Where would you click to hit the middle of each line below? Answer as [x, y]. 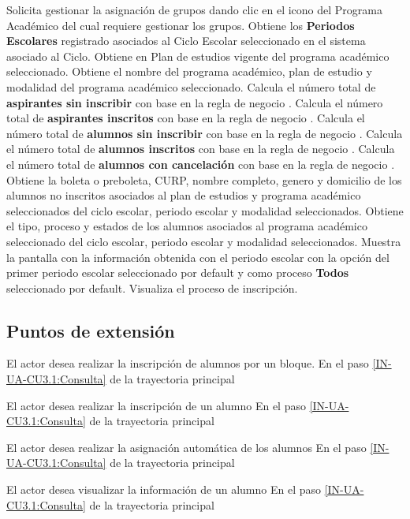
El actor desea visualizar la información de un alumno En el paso [164, 489]
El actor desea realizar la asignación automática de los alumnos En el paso [186, 447]
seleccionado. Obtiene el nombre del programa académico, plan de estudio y [189, 71]
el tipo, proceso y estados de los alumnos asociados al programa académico [187, 226]
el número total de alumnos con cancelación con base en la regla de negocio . [201, 164]
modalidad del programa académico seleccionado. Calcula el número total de [191, 86]
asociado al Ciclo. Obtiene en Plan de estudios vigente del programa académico [198, 56]
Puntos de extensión [91, 330]
